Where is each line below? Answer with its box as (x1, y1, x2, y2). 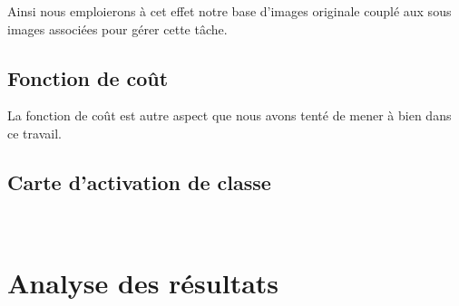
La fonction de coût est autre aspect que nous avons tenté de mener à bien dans (7, 106, 452, 125)
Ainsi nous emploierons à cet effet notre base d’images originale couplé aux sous (7, 2, 452, 20)
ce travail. (7, 123, 62, 142)
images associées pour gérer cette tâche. (7, 19, 228, 38)
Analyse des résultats (7, 263, 279, 301)
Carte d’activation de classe (7, 167, 271, 196)
